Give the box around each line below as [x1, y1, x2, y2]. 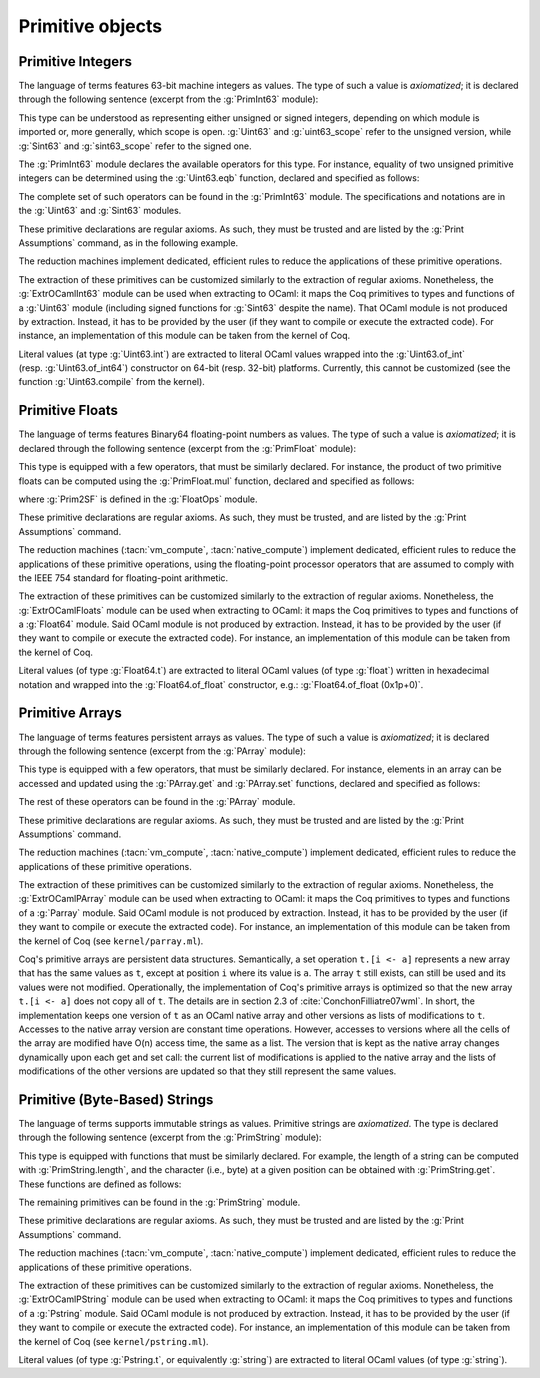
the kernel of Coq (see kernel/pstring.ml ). [18, 1335, 209, 1347]
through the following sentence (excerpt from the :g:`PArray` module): [18, 745, 307, 757]
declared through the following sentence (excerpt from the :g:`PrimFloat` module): [18, 442, 357, 454]
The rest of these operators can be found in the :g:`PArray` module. [18, 796, 296, 808]
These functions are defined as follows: [18, 1178, 182, 1190]
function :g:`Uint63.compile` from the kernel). [18, 376, 205, 388]
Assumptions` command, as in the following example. [18, 236, 239, 249]
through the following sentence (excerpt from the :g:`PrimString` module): [18, 1131, 322, 1144]
